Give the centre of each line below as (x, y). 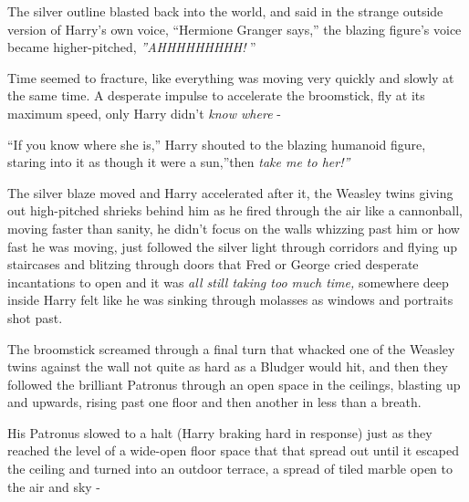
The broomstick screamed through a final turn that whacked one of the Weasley (231, 348)
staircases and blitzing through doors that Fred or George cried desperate (213, 264)
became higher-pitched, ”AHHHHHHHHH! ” (132, 47)
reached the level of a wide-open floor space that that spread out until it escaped (233, 450)
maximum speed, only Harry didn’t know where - (144, 113)
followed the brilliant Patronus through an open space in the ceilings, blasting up (234, 384)
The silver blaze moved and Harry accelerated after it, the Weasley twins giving (230, 192)
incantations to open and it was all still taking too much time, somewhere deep (228, 282)
